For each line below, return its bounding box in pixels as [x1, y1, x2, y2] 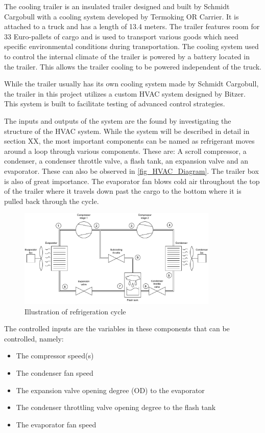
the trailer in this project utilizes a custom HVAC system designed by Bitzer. [4, 88, 246, 99]
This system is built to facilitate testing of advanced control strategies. [4, 98, 225, 109]
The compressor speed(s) [16, 350, 94, 361]
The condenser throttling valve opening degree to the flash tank [16, 402, 216, 413]
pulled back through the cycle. [4, 195, 99, 206]
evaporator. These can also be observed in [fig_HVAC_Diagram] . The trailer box [4, 165, 259, 176]
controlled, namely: [4, 333, 64, 344]
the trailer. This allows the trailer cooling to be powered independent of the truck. [4, 61, 262, 72]
